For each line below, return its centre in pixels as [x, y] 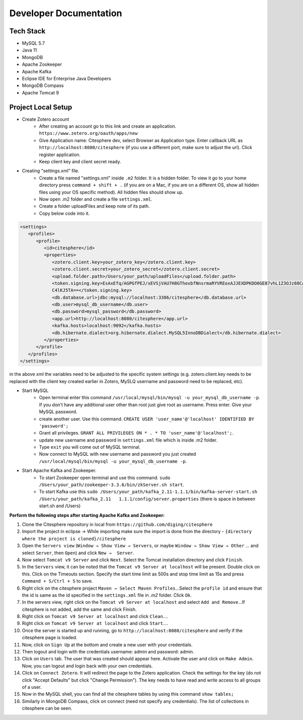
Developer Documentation [66, 13]
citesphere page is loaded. [50, 638]
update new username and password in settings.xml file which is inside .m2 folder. [128, 440]
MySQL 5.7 [33, 43]
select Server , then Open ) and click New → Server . [78, 553]
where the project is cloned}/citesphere [74, 539]
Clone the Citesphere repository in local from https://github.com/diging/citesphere [117, 524]
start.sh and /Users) [60, 506]
